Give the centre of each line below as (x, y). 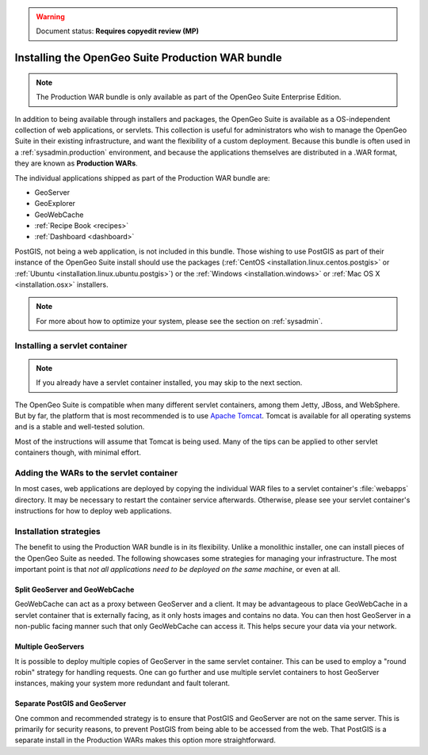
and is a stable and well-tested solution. (80, 427)
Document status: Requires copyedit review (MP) (118, 31)
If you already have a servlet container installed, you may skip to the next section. (169, 383)
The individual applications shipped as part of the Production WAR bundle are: (142, 177)
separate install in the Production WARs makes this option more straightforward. (145, 740)
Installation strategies (57, 531)
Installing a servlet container (71, 345)
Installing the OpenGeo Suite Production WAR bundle (149, 58)
